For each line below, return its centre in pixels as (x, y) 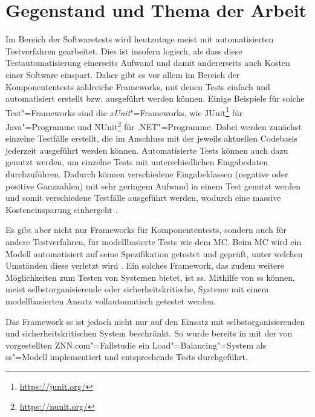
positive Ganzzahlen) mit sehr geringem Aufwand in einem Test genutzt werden (153, 186)
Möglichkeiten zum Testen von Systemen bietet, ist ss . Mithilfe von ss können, (150, 277)
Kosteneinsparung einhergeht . (62, 209)
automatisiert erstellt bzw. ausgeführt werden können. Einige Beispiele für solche (155, 98)
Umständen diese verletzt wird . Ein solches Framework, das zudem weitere (145, 265)
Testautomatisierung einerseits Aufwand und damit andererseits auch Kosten (148, 63)
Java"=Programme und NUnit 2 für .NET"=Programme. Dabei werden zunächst (154, 125)
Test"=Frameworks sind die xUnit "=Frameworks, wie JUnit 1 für (124, 111)
